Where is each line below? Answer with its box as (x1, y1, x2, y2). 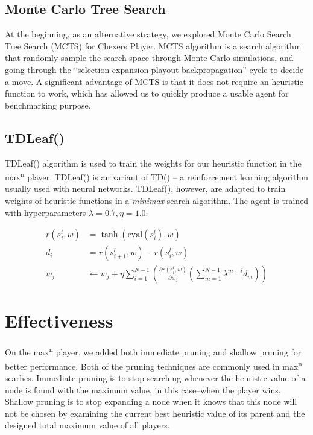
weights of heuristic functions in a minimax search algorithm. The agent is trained (5, 194, 309, 206)
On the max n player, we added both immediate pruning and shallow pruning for (5, 344, 302, 358)
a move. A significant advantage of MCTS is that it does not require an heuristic (5, 75, 303, 87)
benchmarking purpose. (5, 98, 91, 111)
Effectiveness (5, 308, 113, 333)
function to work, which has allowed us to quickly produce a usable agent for (5, 87, 289, 100)
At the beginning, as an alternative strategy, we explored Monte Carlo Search (5, 28, 291, 40)
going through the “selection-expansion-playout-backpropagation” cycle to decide (5, 63, 304, 75)
